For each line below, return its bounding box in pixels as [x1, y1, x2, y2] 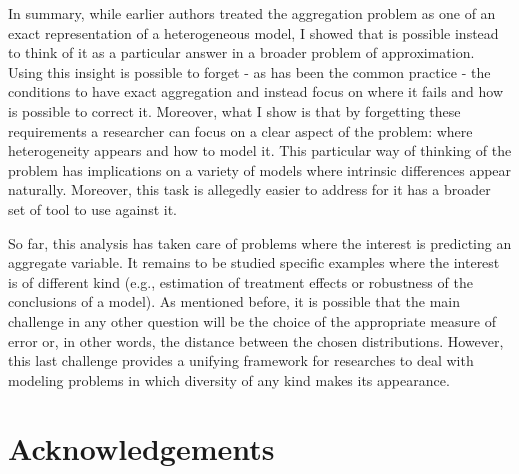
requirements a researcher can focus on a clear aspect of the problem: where [8, 120, 473, 141]
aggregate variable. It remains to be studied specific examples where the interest [8, 252, 500, 273]
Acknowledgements [8, 428, 275, 469]
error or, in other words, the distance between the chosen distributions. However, [8, 330, 504, 351]
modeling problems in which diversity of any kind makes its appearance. [8, 369, 450, 390]
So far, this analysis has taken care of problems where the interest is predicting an [8, 232, 512, 253]
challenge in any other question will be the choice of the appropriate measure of [8, 310, 496, 331]
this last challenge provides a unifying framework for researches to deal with [8, 350, 474, 371]
